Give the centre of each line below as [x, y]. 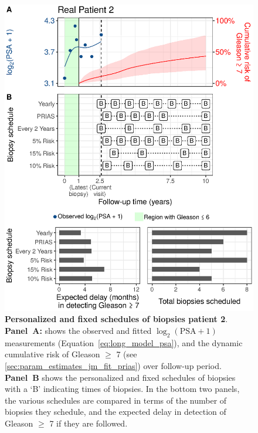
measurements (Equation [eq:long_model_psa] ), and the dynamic [124, 342]
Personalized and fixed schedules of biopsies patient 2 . [116, 319]
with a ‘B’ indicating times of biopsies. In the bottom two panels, [122, 389]
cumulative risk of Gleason [52, 354]
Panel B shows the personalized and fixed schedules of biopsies [120, 377]
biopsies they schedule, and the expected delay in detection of [116, 412]
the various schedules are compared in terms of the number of [116, 400]
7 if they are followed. [89, 423]
